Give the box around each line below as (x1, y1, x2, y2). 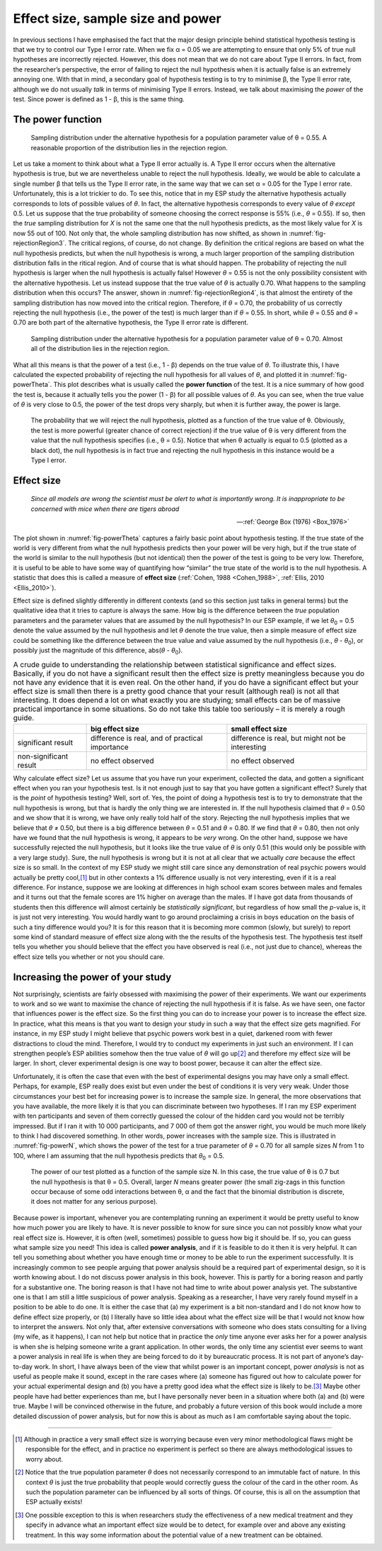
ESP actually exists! (25, 1498, 83, 1506)
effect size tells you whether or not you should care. (13, 952, 166, 961)
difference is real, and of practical (90, 733, 203, 743)
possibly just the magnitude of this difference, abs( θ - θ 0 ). (13, 646, 183, 656)
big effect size (90, 724, 139, 734)
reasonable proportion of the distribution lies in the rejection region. (30, 143, 228, 152)
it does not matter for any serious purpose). (30, 1197, 158, 1206)
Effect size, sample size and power (13, 11, 222, 26)
